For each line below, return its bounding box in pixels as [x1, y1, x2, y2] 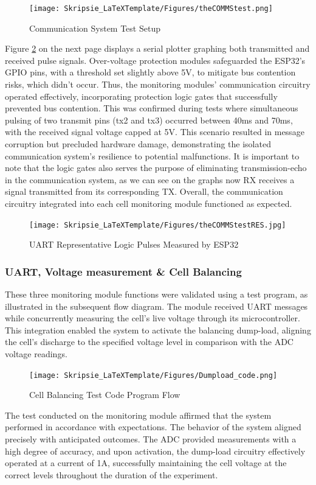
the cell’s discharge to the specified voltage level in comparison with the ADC [5, 335, 294, 348]
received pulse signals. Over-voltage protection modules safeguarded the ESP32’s [5, 54, 306, 66]
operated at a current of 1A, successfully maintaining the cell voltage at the [5, 456, 287, 469]
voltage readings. [5, 347, 67, 360]
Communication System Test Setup [29, 21, 160, 34]
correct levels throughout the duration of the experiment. [5, 468, 218, 481]
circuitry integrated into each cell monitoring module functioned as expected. [5, 197, 292, 209]
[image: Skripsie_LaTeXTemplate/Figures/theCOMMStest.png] [29, 4, 273, 13]
